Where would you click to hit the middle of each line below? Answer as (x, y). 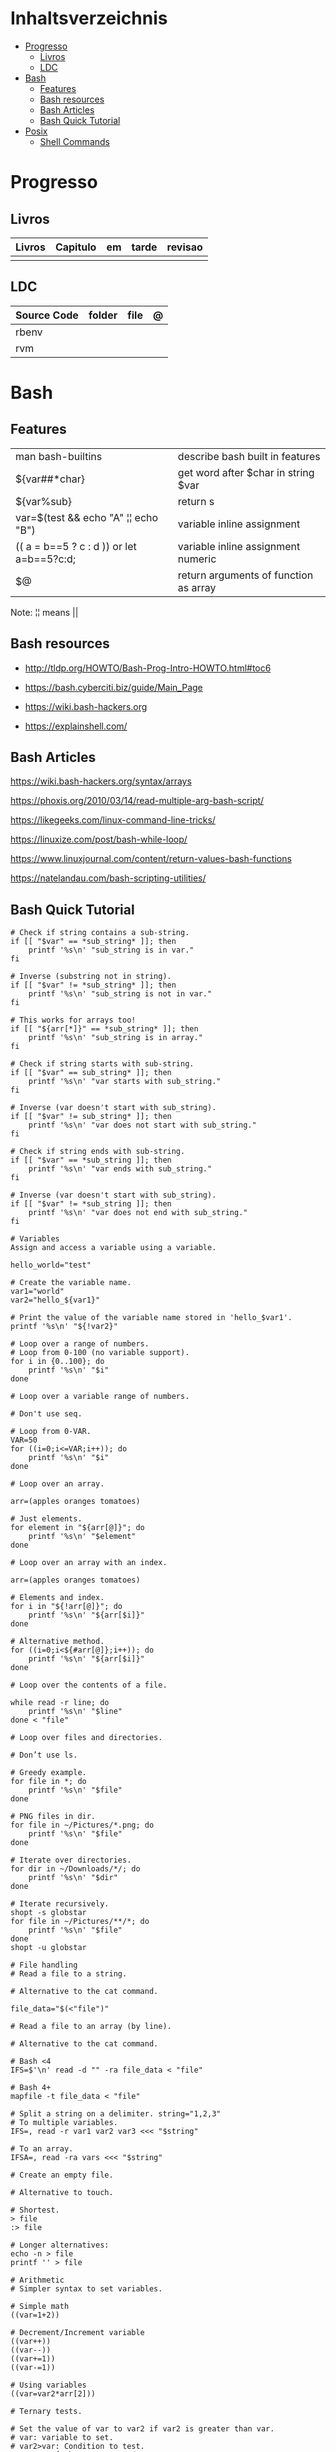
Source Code (47, 315)
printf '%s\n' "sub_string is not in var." (120, 994)
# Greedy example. (48, 1773)
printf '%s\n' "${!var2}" (64, 1327)
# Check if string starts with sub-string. (102, 1064)
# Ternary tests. (46, 2412)
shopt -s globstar (48, 1913)
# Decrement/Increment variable (77, 2333)
